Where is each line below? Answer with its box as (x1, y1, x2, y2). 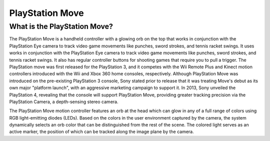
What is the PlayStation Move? (9, 22, 113, 31)
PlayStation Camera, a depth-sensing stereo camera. (9, 99, 118, 105)
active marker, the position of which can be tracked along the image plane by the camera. (9, 129, 194, 135)
